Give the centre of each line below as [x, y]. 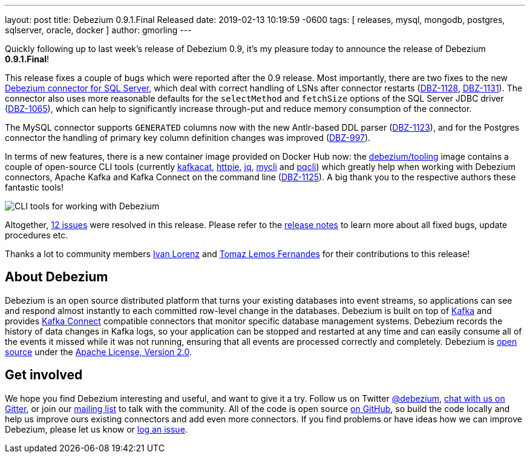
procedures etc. [37, 235]
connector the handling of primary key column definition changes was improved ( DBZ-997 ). [188, 138]
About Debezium [57, 277]
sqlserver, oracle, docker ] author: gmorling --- [98, 30]
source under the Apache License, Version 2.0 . [99, 352]
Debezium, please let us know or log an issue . [96, 429]
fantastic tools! [34, 187]
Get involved [44, 375]
